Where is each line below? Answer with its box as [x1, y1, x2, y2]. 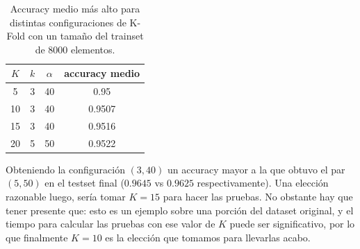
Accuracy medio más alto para [10, 1, 140, 15]
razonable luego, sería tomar [6, 189, 126, 204]
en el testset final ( [44, 175, 124, 190]
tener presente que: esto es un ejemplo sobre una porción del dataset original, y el [6, 203, 354, 217]
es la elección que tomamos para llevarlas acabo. [105, 230, 311, 244]
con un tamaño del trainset [28, 28, 144, 43]
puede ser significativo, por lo [229, 216, 355, 231]
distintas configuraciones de [10, 15, 126, 29]
